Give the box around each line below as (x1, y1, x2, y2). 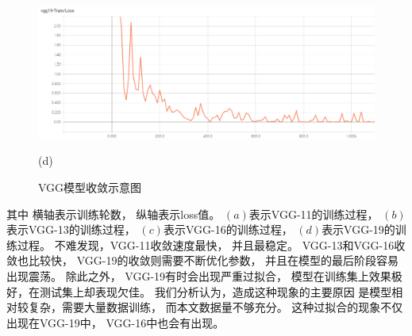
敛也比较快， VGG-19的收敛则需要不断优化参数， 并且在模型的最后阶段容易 (6, 252, 399, 269)
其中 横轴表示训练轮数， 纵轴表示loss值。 (6, 205, 221, 222)
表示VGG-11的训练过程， (248, 205, 379, 222)
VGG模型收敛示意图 (38, 179, 142, 196)
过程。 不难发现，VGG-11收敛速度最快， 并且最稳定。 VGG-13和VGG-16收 (17, 236, 406, 253)
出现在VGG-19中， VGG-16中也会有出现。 (6, 314, 225, 330)
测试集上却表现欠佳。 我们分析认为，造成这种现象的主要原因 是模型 (39, 283, 392, 300)
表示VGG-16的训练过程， (163, 221, 293, 238)
